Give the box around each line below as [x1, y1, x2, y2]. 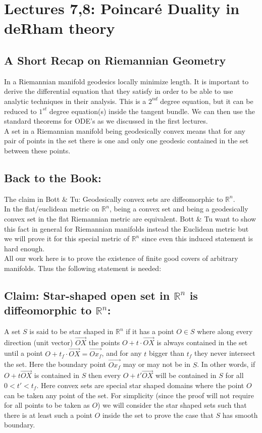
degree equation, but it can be [160, 95, 253, 106]
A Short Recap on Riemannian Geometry [4, 52, 226, 68]
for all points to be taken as [4, 400, 90, 410]
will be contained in [155, 370, 217, 381]
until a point [4, 348, 43, 358]
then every [88, 370, 121, 381]
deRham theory [4, 18, 115, 38]
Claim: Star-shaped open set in [4, 287, 170, 303]
